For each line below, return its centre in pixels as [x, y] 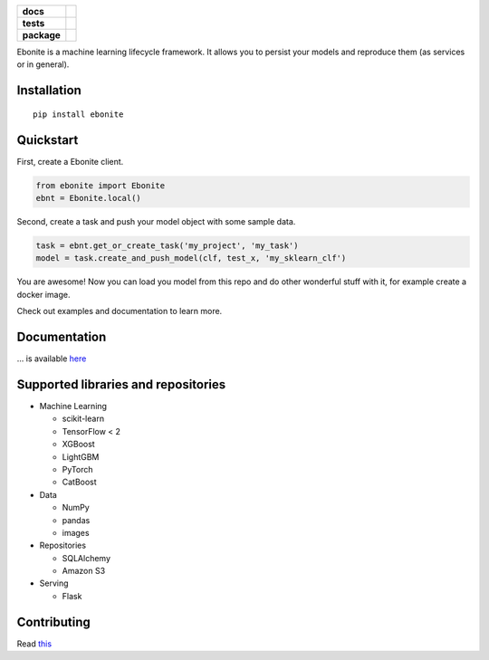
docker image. [44, 294]
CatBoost [79, 482]
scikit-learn [83, 419]
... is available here [52, 359]
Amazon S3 [84, 571]
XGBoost [78, 445]
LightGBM [81, 456]
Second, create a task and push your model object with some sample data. [156, 222]
